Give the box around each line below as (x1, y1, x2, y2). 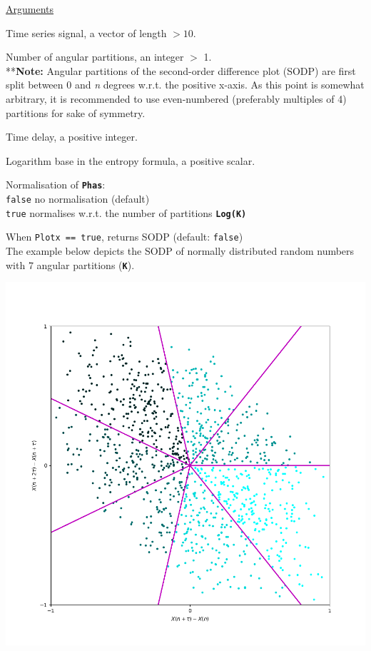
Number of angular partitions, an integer (6, 49, 184, 64)
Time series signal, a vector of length (6, 25, 167, 40)
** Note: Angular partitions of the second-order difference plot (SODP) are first (6, 63, 356, 78)
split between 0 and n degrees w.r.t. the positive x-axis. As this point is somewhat (6, 77, 365, 92)
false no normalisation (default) (6, 191, 150, 206)
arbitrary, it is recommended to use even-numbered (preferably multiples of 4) (6, 91, 347, 106)
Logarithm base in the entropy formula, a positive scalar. (6, 153, 255, 168)
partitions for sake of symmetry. (6, 105, 146, 120)
